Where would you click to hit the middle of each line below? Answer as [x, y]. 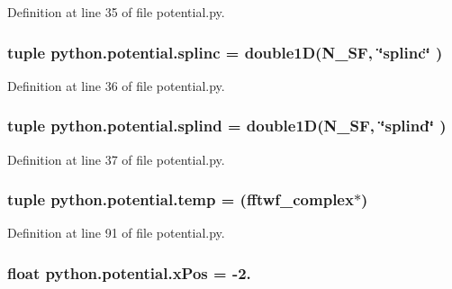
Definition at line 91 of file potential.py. [116, 233]
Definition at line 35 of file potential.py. [116, 12]
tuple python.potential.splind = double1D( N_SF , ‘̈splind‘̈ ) [227, 126]
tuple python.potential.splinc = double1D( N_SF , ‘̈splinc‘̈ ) [225, 52]
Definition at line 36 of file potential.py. [116, 85]
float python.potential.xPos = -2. [129, 272]
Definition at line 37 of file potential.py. [116, 159]
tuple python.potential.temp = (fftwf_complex [181, 199]
